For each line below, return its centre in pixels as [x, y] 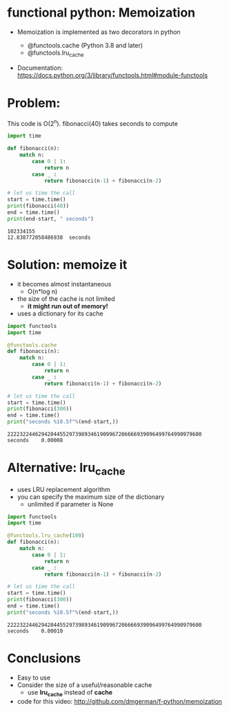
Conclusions [44, 658]
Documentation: [40, 68]
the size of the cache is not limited [66, 298]
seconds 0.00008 [35, 441]
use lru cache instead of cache [70, 693]
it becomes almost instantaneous [64, 284]
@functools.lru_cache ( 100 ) [46, 536]
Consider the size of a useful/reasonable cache [84, 685]
